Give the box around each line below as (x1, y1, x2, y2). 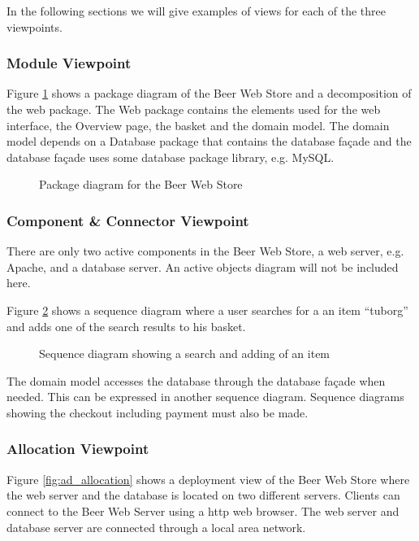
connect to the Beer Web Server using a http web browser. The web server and (6, 502, 400, 519)
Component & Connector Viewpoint (6, 210, 249, 230)
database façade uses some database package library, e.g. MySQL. (6, 148, 335, 165)
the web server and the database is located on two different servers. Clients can (6, 486, 400, 504)
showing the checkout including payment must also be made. (6, 404, 309, 421)
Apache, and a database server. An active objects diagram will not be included (6, 258, 399, 275)
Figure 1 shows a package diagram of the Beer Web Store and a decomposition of (6, 85, 412, 102)
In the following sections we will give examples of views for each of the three (6, 2, 386, 19)
